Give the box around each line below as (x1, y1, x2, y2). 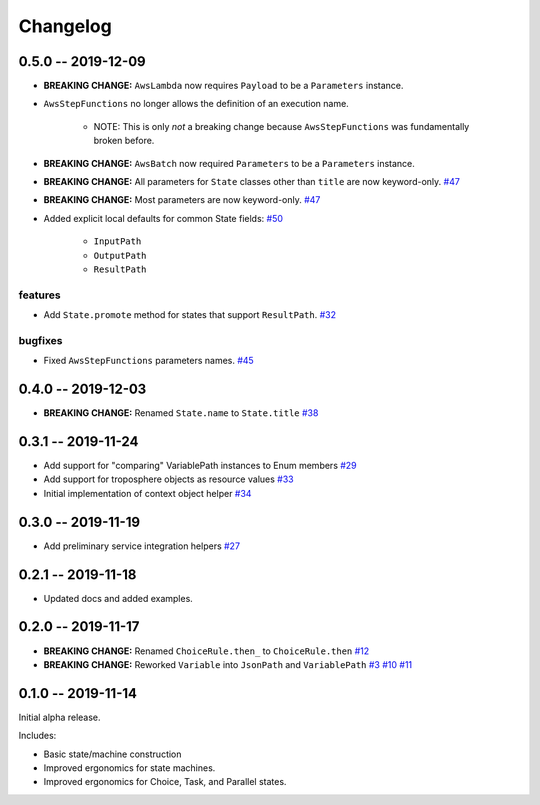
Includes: (18, 730, 57, 742)
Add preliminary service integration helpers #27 (43, 540, 240, 552)
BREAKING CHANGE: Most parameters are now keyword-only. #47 (43, 194, 321, 206)
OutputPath (93, 250, 147, 261)
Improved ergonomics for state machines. (43, 762, 216, 774)
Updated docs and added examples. (43, 592, 194, 604)
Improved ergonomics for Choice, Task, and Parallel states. (43, 776, 287, 788)
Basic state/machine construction (43, 748, 182, 760)
